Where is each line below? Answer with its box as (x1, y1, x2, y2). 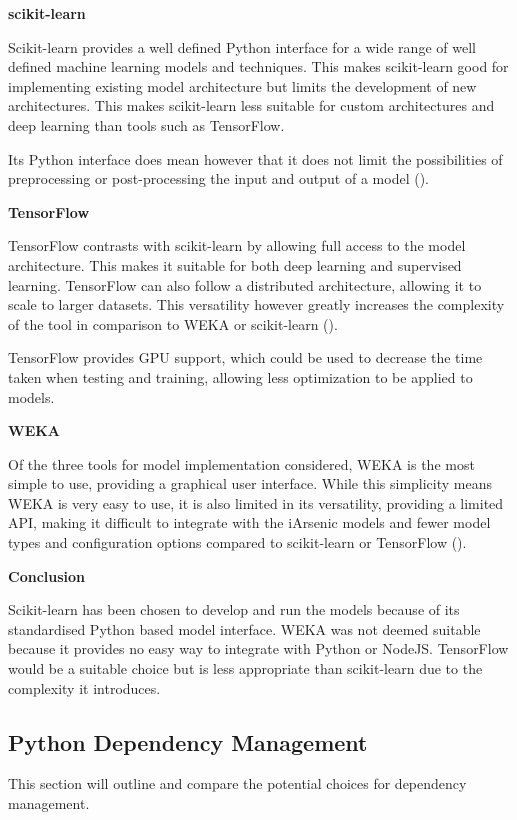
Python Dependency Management (8, 726, 368, 757)
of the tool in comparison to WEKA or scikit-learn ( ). (8, 313, 338, 334)
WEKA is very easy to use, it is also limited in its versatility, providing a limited (8, 492, 504, 513)
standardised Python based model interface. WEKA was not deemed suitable (8, 618, 481, 639)
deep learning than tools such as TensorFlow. (8, 114, 285, 135)
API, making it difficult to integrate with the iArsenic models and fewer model (8, 512, 491, 533)
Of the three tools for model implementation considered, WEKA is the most (8, 453, 475, 474)
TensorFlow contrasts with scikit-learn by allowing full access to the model (8, 235, 466, 256)
